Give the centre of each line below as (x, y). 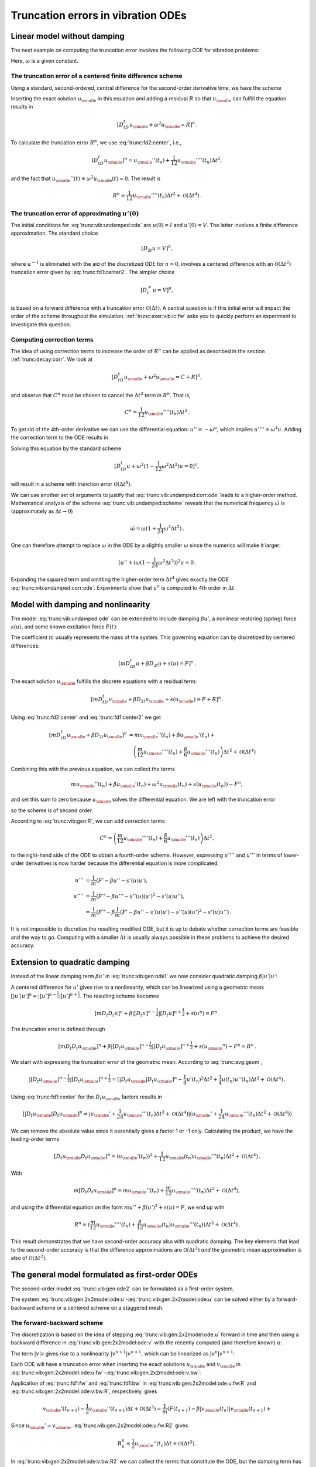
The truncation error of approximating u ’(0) (75, 213)
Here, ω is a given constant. (44, 61)
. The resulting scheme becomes (119, 996)
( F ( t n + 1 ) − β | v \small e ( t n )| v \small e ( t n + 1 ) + (219, 1409)
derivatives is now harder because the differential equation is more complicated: (122, 863)
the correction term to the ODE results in (59, 438)
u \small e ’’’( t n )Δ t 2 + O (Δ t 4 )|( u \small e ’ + (170, 1114)
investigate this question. (41, 324)
